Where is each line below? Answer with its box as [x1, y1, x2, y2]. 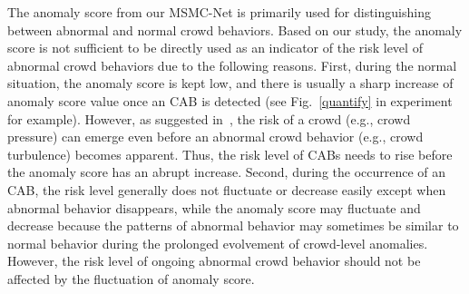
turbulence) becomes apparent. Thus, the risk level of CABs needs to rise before [7, 144, 453, 163]
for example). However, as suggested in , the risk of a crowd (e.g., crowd [7, 109, 411, 128]
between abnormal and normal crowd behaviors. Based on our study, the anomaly [7, 20, 463, 39]
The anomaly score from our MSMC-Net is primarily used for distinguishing [7, 3, 431, 21]
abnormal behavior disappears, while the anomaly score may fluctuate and [7, 198, 421, 217]
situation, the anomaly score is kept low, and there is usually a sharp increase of [7, 73, 454, 93]
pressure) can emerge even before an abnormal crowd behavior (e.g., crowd [7, 127, 424, 146]
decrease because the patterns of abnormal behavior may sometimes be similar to [7, 216, 459, 235]
